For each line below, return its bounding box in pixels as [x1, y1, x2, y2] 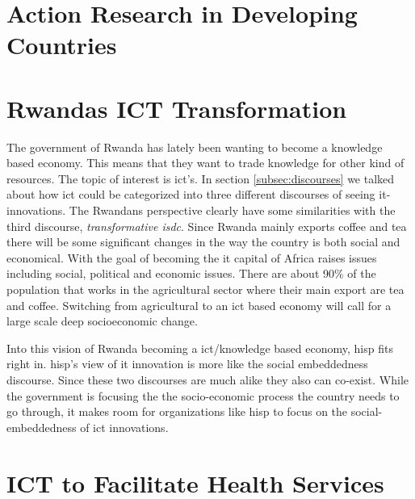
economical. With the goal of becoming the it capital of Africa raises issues [6, 249, 377, 266]
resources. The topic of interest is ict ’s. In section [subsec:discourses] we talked [6, 170, 395, 187]
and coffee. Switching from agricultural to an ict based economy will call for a [6, 296, 392, 313]
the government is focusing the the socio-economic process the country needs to [6, 387, 400, 404]
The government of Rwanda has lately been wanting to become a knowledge [6, 138, 383, 155]
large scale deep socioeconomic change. [6, 312, 198, 329]
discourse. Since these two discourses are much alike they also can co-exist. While [6, 371, 409, 388]
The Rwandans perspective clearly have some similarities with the [69, 202, 396, 219]
